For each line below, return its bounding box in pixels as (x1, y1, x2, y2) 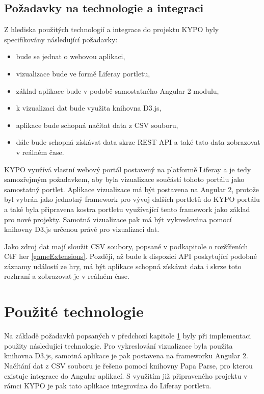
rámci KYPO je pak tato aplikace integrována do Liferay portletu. (4, 380, 212, 391)
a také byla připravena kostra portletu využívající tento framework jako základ (4, 203, 250, 214)
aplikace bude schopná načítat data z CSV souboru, (16, 119, 178, 130)
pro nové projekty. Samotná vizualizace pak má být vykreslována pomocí (4, 214, 232, 224)
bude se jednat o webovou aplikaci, (16, 51, 125, 62)
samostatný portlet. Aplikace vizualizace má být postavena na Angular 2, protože (4, 183, 259, 194)
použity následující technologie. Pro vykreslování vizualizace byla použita (4, 340, 233, 351)
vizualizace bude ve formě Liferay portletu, (16, 68, 150, 78)
